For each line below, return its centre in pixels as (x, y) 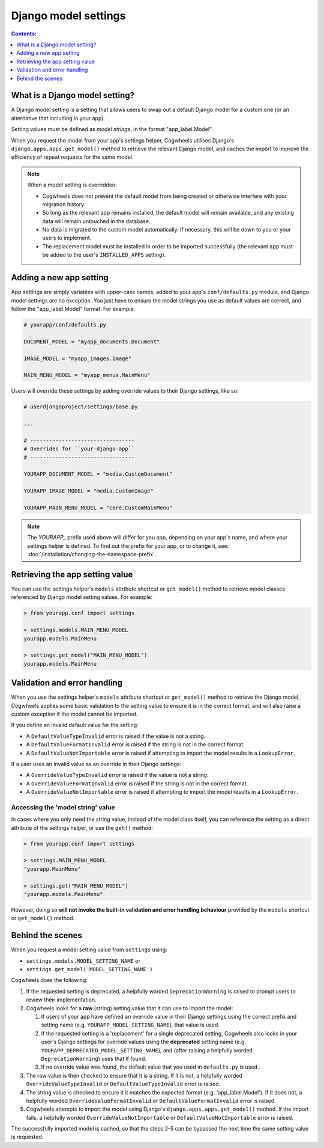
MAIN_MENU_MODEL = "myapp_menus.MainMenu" (87, 375)
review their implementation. (61, 1000)
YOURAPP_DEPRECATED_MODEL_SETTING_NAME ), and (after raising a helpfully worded (147, 1050)
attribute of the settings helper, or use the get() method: (82, 827)
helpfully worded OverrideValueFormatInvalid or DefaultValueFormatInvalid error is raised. (151, 1100)
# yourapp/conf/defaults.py (65, 324)
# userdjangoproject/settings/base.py (81, 407)
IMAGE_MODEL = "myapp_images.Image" (78, 358)
